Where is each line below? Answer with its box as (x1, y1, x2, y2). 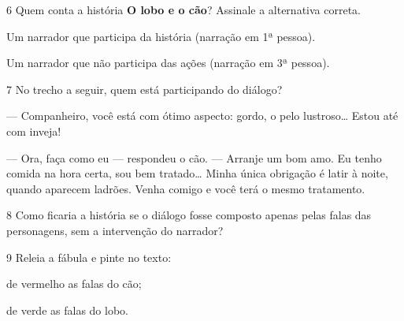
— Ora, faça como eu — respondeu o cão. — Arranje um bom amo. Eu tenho (6, 149, 382, 166)
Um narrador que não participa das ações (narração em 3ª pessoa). (6, 54, 330, 71)
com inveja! (6, 122, 61, 139)
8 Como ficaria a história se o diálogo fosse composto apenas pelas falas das (6, 207, 372, 223)
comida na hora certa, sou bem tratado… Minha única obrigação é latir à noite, (6, 165, 388, 181)
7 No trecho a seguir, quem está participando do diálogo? (6, 80, 283, 97)
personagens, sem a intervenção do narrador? (6, 222, 224, 238)
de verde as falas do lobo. (6, 301, 128, 318)
